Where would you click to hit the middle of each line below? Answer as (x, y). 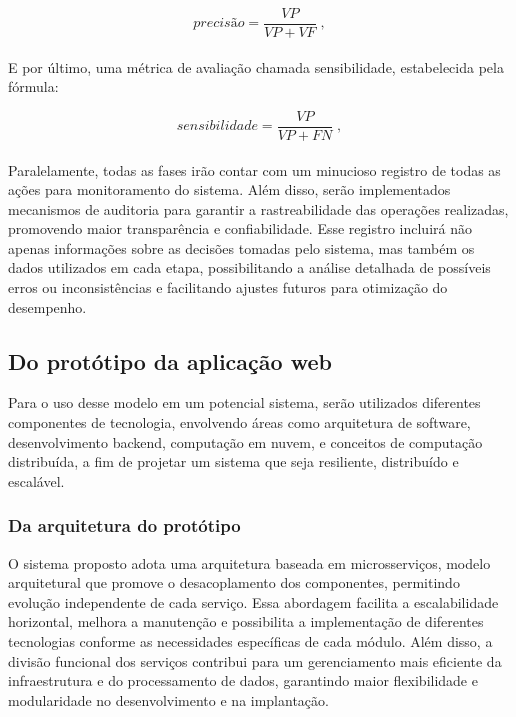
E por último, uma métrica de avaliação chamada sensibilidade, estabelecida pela (256, 66)
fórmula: (33, 86)
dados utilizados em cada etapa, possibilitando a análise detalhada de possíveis (249, 267)
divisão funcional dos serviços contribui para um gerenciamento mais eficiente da (255, 660)
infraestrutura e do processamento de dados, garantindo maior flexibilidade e (243, 680)
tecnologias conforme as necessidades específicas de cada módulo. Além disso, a (250, 641)
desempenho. (47, 306)
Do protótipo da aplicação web (170, 360)
